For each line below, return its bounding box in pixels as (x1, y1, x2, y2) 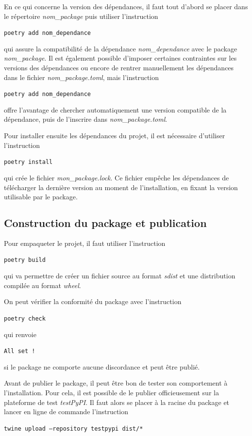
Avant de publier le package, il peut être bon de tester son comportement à (4, 378, 228, 388)
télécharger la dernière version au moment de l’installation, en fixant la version (4, 182, 238, 192)
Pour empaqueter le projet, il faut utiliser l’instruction (4, 238, 166, 248)
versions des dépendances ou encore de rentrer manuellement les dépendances (4, 63, 234, 73)
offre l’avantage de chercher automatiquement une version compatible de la (4, 104, 227, 114)
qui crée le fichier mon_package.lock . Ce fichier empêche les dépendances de (4, 172, 229, 182)
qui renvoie (4, 329, 36, 339)
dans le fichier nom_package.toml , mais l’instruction (4, 72, 159, 82)
